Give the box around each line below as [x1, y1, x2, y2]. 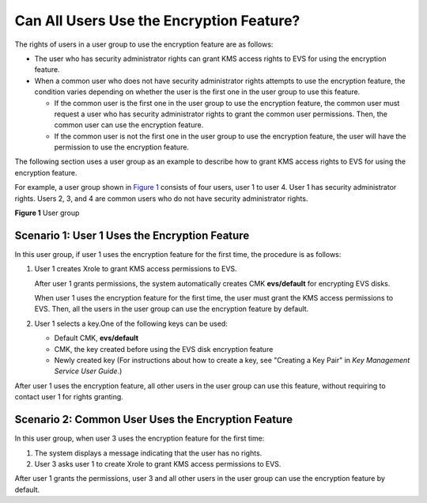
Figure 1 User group [14, 208, 80, 217]
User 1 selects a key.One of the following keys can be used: [34, 319, 229, 328]
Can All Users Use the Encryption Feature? [14, 12, 300, 29]
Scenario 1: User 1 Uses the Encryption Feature [14, 229, 250, 242]
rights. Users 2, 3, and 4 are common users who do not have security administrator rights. [14, 194, 308, 203]
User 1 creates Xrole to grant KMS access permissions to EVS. [34, 264, 237, 274]
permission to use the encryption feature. [54, 142, 190, 152]
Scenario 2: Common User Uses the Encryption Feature [14, 413, 293, 426]
